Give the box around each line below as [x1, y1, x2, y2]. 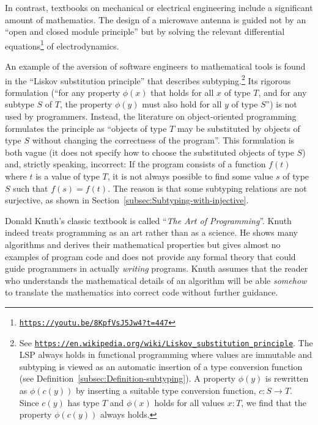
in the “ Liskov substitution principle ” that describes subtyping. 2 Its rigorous [5, 72, 291, 87]
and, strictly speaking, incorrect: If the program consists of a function [5, 158, 266, 170]
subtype [5, 98, 34, 111]
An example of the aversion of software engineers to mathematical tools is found [5, 60, 306, 73]
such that [13, 181, 48, 194]
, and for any [258, 85, 307, 98]
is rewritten [265, 372, 309, 385]
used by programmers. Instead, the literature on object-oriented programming [5, 110, 297, 123]
